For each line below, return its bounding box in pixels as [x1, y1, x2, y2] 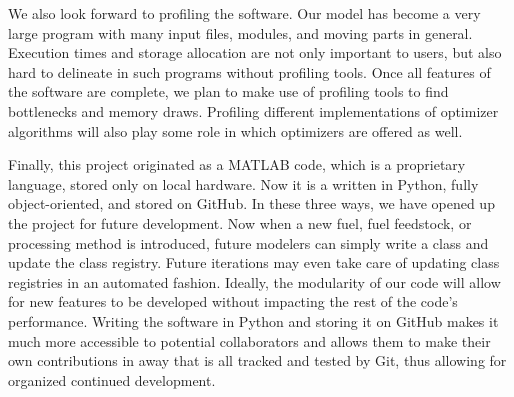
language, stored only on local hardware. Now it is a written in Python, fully [8, 173, 479, 194]
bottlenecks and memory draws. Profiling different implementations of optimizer [8, 100, 499, 121]
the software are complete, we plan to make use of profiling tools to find [8, 81, 449, 102]
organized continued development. [8, 369, 216, 390]
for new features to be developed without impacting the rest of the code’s [8, 291, 458, 312]
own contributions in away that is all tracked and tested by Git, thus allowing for [8, 350, 507, 371]
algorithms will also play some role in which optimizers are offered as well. [8, 120, 463, 141]
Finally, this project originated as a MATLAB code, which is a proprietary [8, 154, 466, 175]
